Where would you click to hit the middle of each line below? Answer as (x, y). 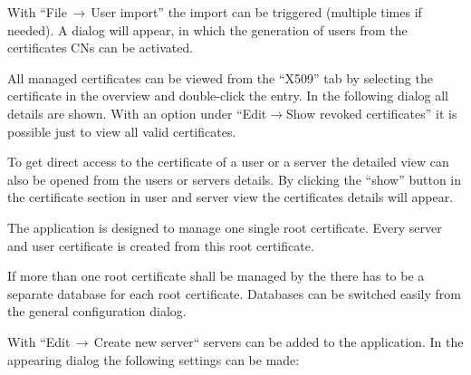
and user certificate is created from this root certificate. (161, 245)
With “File (37, 12)
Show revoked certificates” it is (372, 113)
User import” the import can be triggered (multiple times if (256, 12)
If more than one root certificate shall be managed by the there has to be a (216, 276)
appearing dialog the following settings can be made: (154, 359)
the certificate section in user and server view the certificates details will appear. (231, 197)
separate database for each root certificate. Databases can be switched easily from (234, 293)
